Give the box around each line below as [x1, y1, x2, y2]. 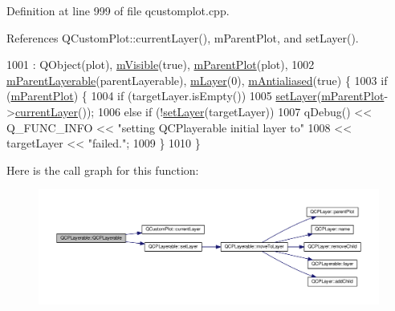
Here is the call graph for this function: [6, 161, 199, 178]
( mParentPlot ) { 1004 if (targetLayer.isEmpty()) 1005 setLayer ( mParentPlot [6, 87, 385, 104]
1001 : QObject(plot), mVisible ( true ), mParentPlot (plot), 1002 [6, 56, 315, 73]
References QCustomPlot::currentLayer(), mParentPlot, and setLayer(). [6, 29, 359, 46]
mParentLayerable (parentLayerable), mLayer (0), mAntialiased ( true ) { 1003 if [6, 71, 388, 88]
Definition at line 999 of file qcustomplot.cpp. [6, 2, 230, 18]
